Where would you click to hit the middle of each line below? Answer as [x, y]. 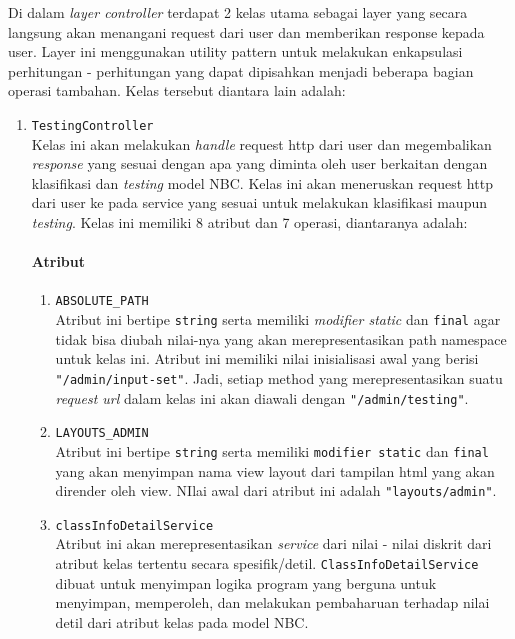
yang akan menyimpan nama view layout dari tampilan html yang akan [275, 470]
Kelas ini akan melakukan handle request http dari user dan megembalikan [261, 143]
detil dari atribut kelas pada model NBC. [182, 621]
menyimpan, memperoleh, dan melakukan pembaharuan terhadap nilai [272, 602]
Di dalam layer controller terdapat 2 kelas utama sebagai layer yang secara [238, 12]
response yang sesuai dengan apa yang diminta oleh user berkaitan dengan [259, 163]
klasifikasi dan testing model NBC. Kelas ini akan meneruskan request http [262, 182]
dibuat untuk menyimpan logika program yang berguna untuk [246, 582]
